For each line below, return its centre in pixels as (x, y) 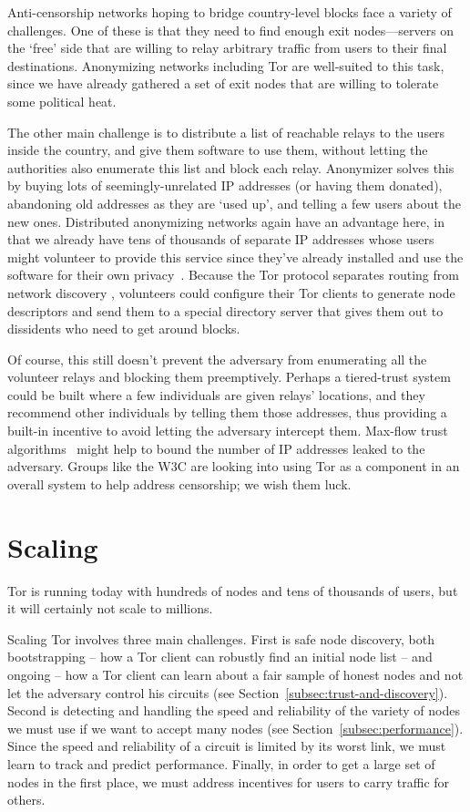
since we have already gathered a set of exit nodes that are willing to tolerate (223, 83)
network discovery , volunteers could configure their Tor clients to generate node (231, 292)
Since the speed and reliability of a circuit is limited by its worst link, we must (227, 746)
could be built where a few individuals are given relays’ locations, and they (216, 394)
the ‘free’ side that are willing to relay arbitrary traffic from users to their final (227, 48)
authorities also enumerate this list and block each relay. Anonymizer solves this (231, 167)
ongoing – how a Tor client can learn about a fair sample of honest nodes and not (235, 674)
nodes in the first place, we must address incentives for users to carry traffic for (229, 781)
